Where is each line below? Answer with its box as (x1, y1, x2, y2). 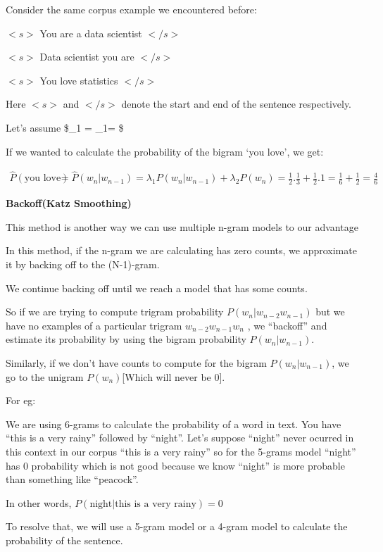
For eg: (6, 393, 36, 408)
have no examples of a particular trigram (6, 318, 182, 332)
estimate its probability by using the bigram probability (6, 332, 246, 346)
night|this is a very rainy (89, 498, 196, 509)
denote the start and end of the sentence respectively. (121, 96, 352, 111)
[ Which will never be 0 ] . (122, 369, 225, 384)
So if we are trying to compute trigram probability (6, 304, 224, 319)
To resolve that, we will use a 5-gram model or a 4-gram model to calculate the (6, 519, 348, 534)
